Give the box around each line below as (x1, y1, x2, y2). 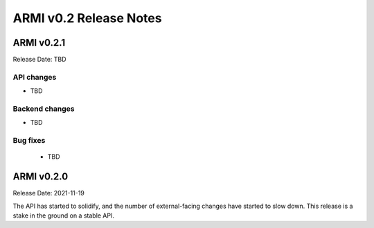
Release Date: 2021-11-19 (12, 189, 84, 198)
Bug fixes (12, 136, 46, 146)
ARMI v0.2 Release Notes (12, 10, 162, 26)
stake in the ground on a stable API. (12, 211, 114, 220)
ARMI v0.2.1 (12, 37, 66, 49)
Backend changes (12, 104, 75, 114)
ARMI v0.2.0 (12, 170, 69, 183)
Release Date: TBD (12, 55, 66, 64)
